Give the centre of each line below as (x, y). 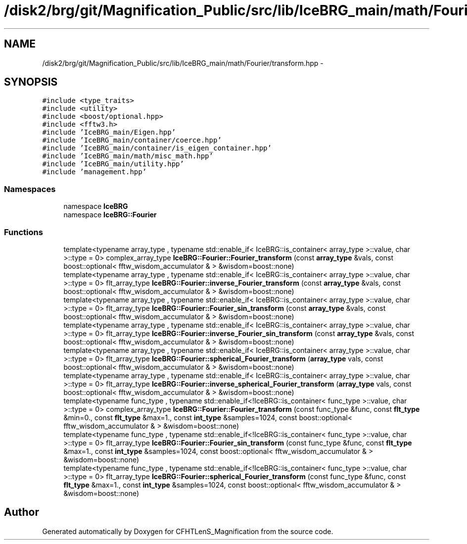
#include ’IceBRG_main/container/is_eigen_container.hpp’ (157, 148)
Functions (23, 232)
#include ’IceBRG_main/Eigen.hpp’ (109, 132)
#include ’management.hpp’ (94, 172)
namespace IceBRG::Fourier (110, 215)
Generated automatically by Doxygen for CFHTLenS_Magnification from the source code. (188, 531)
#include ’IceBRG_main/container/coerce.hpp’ (132, 140)
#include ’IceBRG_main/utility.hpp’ (113, 164)
